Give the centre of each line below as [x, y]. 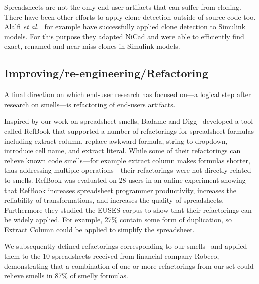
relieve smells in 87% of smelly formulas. [66, 276]
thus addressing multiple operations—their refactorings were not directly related [128, 170]
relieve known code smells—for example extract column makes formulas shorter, [127, 160]
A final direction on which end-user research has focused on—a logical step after [128, 94]
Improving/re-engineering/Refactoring [106, 73]
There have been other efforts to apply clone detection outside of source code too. [130, 16]
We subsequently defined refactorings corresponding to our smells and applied [126, 246]
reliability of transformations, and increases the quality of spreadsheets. [114, 200]
